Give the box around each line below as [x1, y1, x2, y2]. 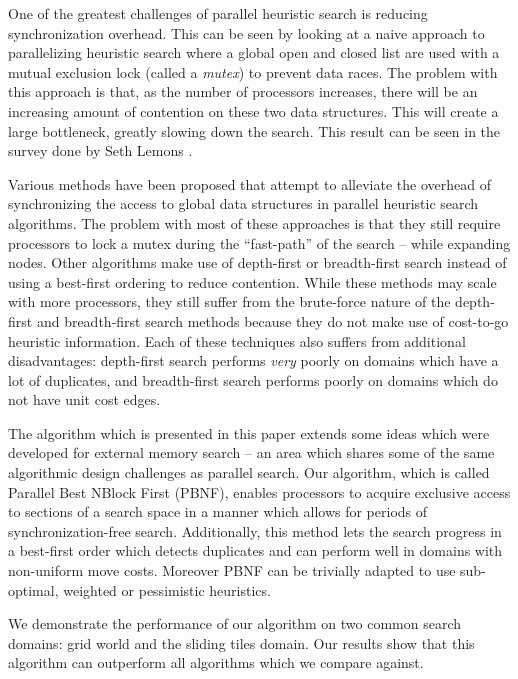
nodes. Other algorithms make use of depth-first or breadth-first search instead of [8, 252, 507, 273]
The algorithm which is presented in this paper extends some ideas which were [8, 422, 490, 443]
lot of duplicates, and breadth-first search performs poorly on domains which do [8, 369, 498, 390]
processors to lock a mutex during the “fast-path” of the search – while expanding [8, 232, 511, 253]
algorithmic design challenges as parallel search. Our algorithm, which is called [8, 462, 490, 483]
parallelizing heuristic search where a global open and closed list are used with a [8, 42, 500, 63]
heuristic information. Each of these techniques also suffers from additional [8, 330, 466, 351]
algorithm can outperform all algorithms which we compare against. [8, 652, 424, 673]
